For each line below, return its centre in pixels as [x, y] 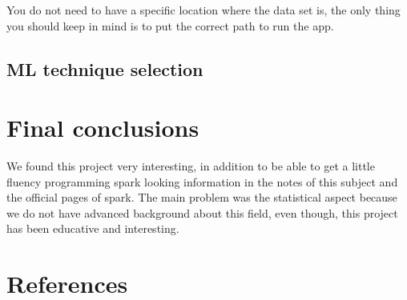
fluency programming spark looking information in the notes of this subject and [202, 181]
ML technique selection [105, 68]
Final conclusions [103, 128]
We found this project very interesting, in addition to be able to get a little [191, 166]
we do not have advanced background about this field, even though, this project [202, 212]
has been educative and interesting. [93, 228]
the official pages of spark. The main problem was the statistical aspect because [202, 197]
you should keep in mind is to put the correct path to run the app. [170, 25]
